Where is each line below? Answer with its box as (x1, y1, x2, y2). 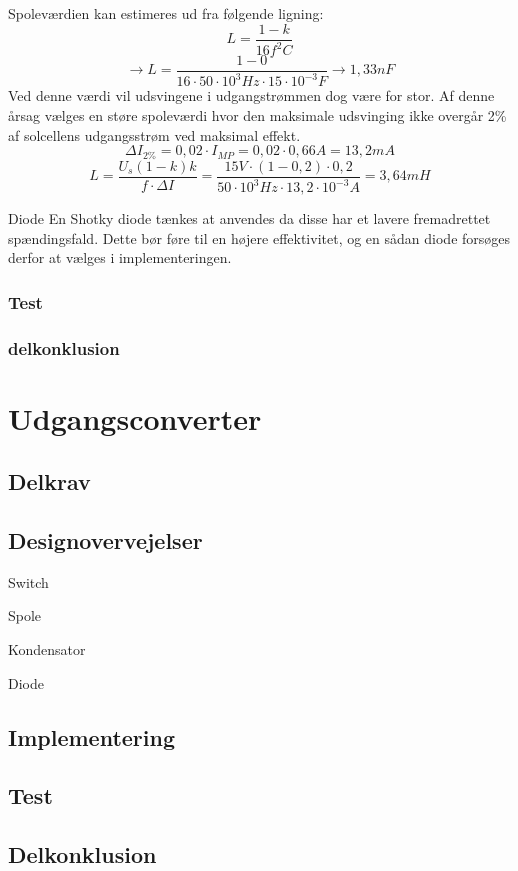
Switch (8, 571, 49, 592)
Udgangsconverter (8, 397, 262, 438)
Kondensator (8, 639, 86, 660)
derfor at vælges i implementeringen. (8, 247, 232, 268)
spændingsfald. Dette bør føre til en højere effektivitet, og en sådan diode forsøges (8, 227, 511, 248)
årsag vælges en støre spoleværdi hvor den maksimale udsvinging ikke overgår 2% (8, 105, 507, 125)
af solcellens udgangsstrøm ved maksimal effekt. (8, 124, 301, 145)
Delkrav (8, 466, 91, 497)
